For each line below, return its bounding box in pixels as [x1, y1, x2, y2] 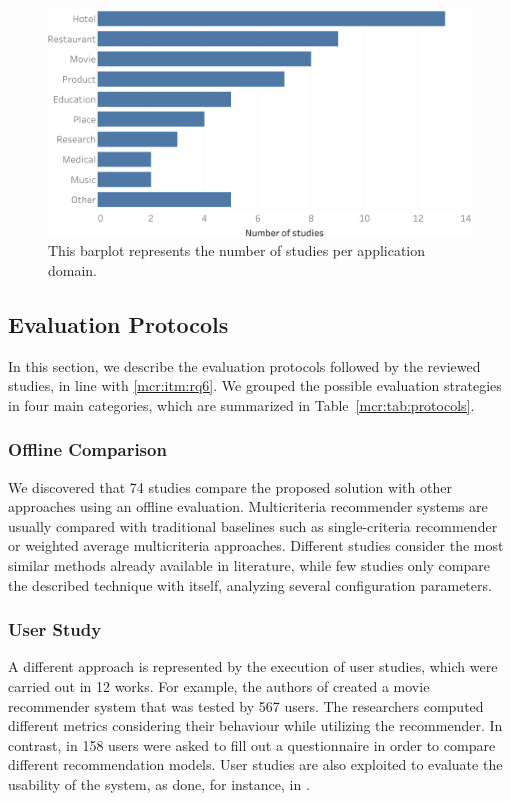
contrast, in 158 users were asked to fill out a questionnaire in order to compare [8, 734, 496, 755]
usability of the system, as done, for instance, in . [8, 773, 310, 794]
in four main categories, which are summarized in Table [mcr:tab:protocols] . [8, 394, 475, 415]
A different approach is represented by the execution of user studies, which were [8, 656, 498, 677]
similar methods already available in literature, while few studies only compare [8, 554, 490, 575]
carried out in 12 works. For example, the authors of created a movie [8, 675, 430, 696]
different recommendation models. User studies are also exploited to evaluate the [8, 754, 503, 775]
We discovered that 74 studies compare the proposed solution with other [8, 476, 452, 497]
